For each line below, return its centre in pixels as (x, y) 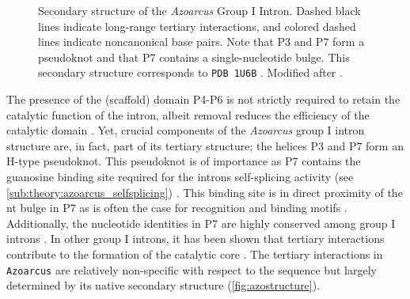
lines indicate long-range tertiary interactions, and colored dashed (197, 26)
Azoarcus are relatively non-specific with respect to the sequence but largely (192, 269)
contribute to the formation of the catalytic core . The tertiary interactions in (195, 254)
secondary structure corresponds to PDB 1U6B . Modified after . (190, 72)
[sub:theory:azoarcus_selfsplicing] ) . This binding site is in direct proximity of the (205, 192)
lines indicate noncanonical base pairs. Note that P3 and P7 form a (201, 42)
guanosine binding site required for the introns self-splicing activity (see (180, 176)
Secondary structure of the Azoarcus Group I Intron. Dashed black (199, 10)
